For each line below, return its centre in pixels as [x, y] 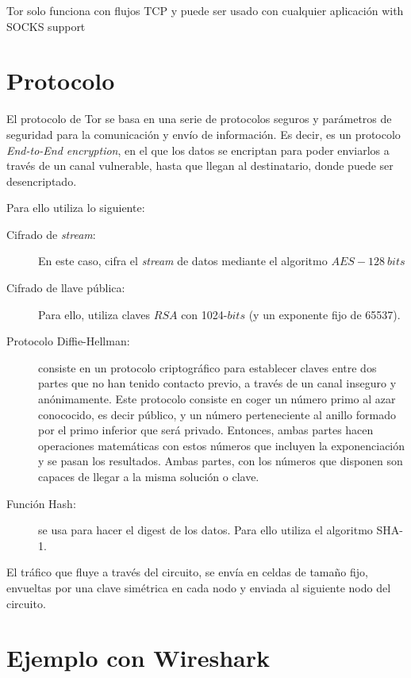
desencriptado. [42, 181]
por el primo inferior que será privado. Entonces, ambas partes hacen [206, 430]
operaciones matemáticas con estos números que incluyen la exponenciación [222, 445]
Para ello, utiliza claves [94, 314]
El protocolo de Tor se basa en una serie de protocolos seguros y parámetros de [199, 119]
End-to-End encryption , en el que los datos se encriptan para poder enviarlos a [198, 150]
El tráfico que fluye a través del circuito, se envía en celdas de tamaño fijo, [187, 572]
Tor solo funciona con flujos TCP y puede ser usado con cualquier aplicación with [205, 10]
